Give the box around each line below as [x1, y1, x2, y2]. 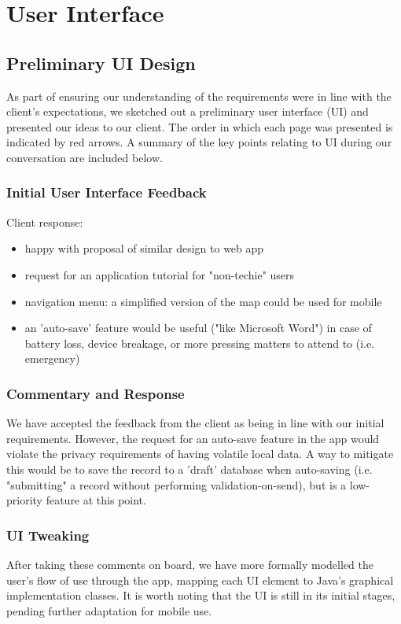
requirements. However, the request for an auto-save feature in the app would [6, 430, 380, 446]
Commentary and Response [6, 383, 185, 403]
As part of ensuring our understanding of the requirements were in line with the [6, 87, 392, 104]
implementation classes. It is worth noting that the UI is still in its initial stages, [6, 587, 395, 604]
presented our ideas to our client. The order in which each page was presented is [6, 118, 393, 135]
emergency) [24, 350, 80, 367]
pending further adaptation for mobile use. [6, 602, 212, 618]
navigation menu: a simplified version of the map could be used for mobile [24, 293, 382, 309]
